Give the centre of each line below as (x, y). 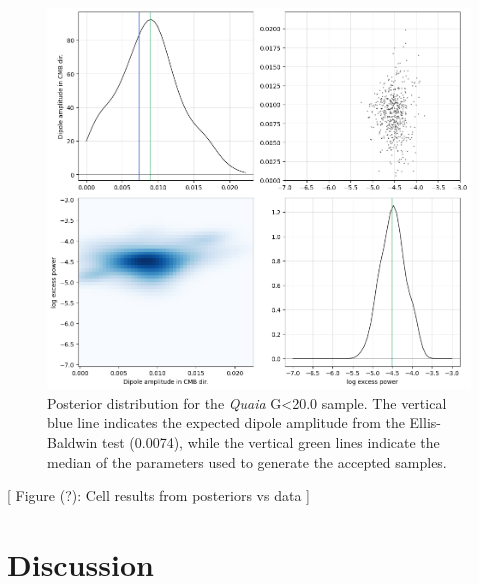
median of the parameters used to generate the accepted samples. (247, 461)
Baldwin (72, 441)
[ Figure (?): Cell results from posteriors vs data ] (158, 495)
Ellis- (425, 422)
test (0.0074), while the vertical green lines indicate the (271, 441)
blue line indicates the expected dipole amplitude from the (226, 422)
